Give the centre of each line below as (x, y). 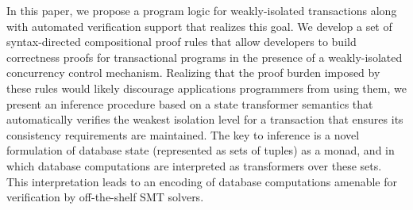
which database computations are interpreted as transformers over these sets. (194, 165)
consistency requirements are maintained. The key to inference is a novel (183, 134)
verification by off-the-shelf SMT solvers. (105, 197)
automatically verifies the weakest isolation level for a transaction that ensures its (205, 119)
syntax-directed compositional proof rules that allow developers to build (181, 42)
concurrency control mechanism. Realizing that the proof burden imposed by (193, 73)
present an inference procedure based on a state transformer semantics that (190, 103)
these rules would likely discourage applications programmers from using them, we (206, 88)
